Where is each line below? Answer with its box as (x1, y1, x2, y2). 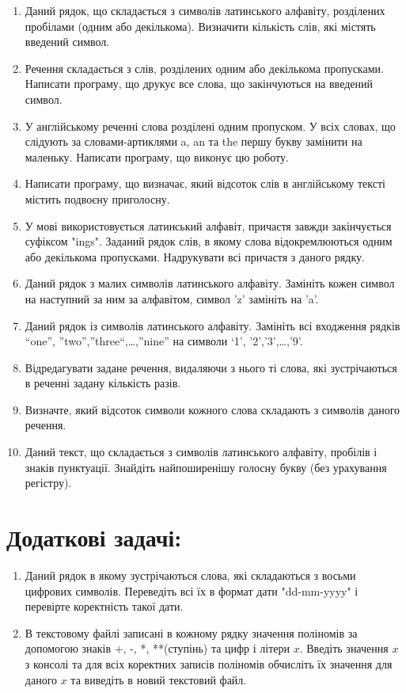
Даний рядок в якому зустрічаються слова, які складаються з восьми (25, 566, 356, 583)
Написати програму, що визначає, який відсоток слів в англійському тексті (25, 175, 385, 192)
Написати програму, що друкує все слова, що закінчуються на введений (25, 75, 373, 92)
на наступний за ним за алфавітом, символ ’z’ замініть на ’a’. (25, 290, 319, 307)
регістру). (25, 474, 72, 491)
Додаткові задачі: (6, 521, 182, 554)
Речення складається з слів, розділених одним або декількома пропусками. (25, 59, 384, 76)
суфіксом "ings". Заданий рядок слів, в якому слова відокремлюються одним (25, 233, 393, 249)
